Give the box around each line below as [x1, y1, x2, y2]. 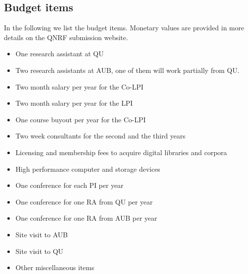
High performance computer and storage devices [15, 163, 160, 174]
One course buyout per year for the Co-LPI [15, 114, 146, 124]
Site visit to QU [15, 246, 64, 256]
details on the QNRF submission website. [4, 32, 128, 42]
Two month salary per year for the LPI [15, 98, 133, 108]
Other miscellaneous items [15, 262, 95, 273]
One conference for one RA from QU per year [15, 196, 153, 206]
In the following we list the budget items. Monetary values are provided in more [4, 23, 244, 33]
